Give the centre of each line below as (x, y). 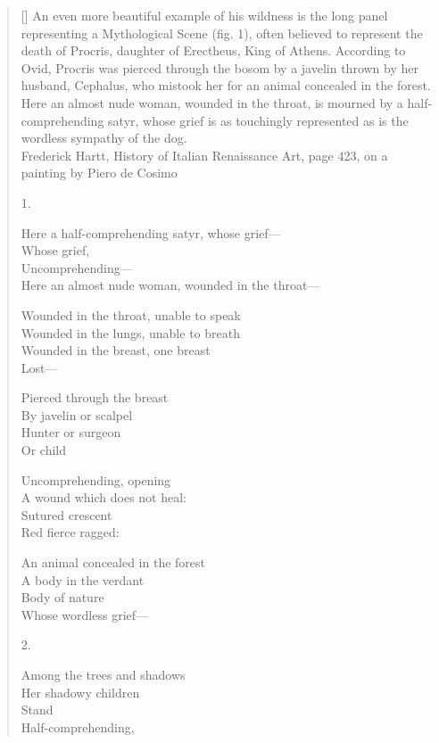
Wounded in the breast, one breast (116, 350)
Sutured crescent (66, 514)
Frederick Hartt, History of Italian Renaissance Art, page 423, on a (204, 155)
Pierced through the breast (95, 397)
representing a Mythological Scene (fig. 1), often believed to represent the (222, 33)
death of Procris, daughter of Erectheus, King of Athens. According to (213, 50)
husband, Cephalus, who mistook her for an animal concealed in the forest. (226, 85)
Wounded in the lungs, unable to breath (130, 332)
